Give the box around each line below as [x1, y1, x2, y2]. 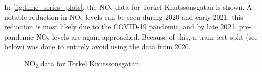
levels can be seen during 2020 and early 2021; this [85, 11, 243, 22]
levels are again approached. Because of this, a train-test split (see [52, 31, 258, 42]
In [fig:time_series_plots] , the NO [4, 2, 110, 12]
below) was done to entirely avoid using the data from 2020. [4, 41, 191, 52]
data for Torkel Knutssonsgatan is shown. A [115, 2, 252, 12]
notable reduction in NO [4, 11, 80, 22]
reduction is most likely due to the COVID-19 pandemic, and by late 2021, [4, 21, 237, 32]
